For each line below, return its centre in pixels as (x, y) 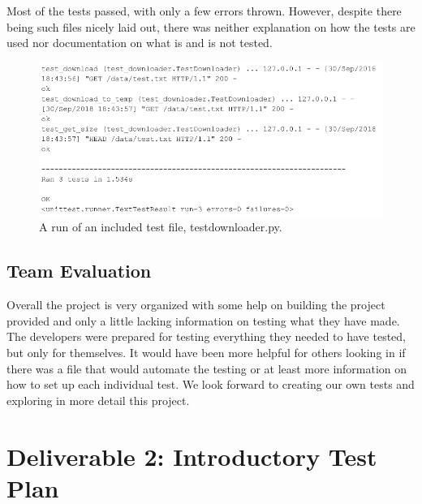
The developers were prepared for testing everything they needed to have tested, (206, 336)
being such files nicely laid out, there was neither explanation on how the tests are (211, 26)
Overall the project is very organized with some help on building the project (196, 305)
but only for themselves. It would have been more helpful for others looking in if (206, 353)
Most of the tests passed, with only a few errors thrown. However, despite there (204, 11)
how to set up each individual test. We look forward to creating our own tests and (211, 384)
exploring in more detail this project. (98, 400)
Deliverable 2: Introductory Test (192, 456)
